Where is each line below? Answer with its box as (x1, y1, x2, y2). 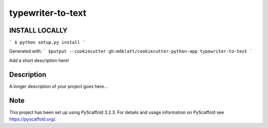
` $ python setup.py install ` (9, 40, 85, 45)
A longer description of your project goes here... (9, 83, 108, 89)
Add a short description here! (9, 57, 69, 63)
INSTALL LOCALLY (9, 26, 68, 35)
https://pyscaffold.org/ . (9, 116, 57, 122)
